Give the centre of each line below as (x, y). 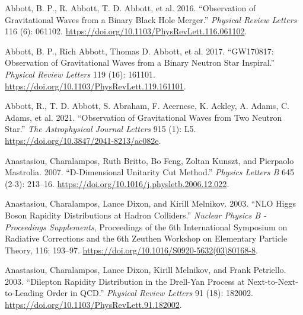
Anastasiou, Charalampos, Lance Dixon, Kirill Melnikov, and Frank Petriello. (146, 270)
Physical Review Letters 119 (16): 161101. (80, 74)
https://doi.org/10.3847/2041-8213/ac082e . (83, 140)
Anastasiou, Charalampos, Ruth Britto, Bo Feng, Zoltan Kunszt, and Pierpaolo (149, 160)
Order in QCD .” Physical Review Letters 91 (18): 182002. (150, 293)
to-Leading (24, 293)
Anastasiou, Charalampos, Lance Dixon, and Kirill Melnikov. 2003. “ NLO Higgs (151, 203)
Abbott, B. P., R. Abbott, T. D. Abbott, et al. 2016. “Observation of (130, 8)
